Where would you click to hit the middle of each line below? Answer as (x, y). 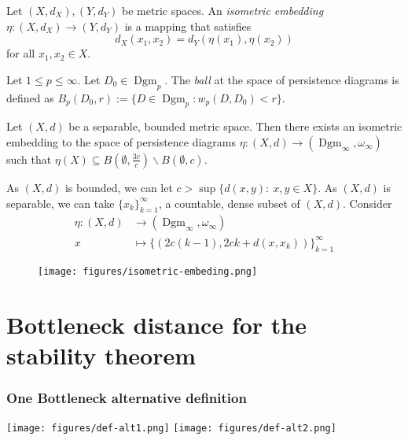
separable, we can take (61, 203)
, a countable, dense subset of (229, 203)
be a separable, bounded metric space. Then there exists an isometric (235, 126)
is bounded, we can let (119, 187)
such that (29, 159)
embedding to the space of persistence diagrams (121, 141)
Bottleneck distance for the (156, 324)
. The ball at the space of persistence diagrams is (282, 79)
